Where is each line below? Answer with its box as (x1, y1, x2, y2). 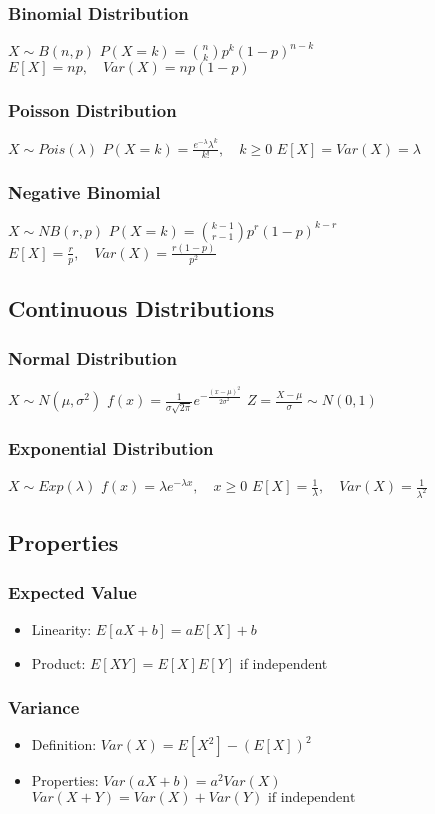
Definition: (31, 734, 97, 755)
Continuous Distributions (8, 293, 275, 324)
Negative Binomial (8, 180, 161, 205)
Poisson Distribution (8, 98, 177, 123)
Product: (31, 652, 86, 673)
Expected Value (8, 579, 137, 604)
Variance (8, 695, 80, 720)
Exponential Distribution (8, 435, 214, 460)
